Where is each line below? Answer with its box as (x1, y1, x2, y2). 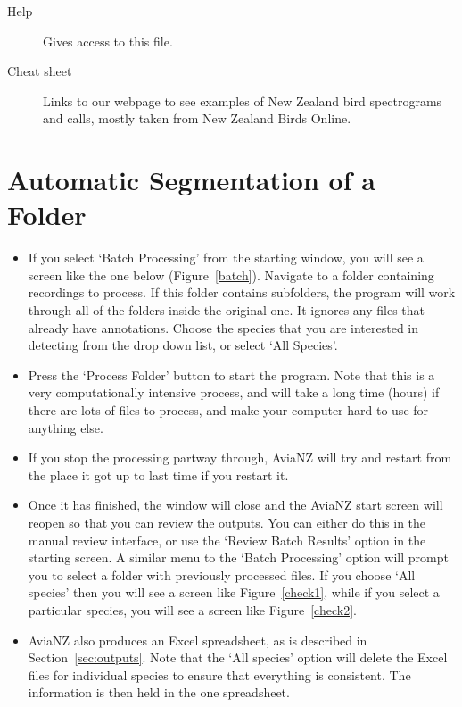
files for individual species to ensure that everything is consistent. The (28, 665, 411, 684)
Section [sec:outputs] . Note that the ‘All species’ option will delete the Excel (28, 648, 448, 667)
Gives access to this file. (43, 31, 173, 50)
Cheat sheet (7, 62, 72, 80)
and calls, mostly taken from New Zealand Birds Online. (43, 109, 351, 128)
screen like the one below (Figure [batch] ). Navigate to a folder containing (28, 265, 434, 284)
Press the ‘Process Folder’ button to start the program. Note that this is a (28, 365, 435, 384)
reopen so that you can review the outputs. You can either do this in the (28, 513, 426, 531)
